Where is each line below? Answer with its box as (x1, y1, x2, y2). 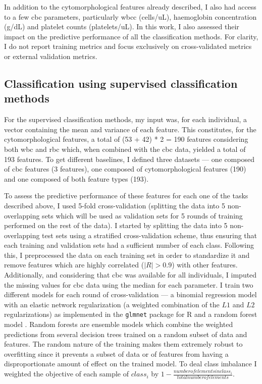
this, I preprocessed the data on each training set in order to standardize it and (4, 249, 250, 260)
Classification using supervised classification (4, 75, 238, 91)
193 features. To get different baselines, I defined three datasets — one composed (4, 153, 254, 164)
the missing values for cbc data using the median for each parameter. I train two (4, 279, 253, 290)
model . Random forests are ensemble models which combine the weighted (4, 319, 233, 330)
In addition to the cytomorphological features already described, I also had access (4, 2, 256, 12)
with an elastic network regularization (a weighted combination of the (4, 299, 220, 309)
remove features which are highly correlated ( (4, 259, 144, 270)
